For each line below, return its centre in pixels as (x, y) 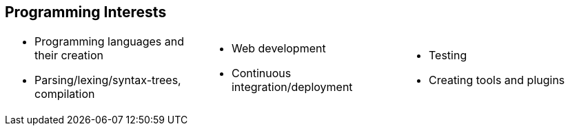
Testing (448, 56)
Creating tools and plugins (497, 80)
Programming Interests (86, 12)
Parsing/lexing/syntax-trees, (108, 80)
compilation (65, 94)
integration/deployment (292, 87)
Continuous (261, 73)
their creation (69, 56)
